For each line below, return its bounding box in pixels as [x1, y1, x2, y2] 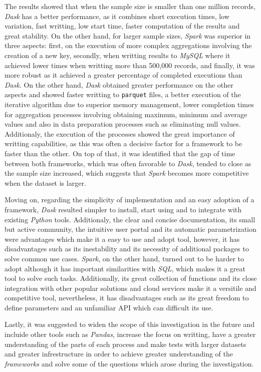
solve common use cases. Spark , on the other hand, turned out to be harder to [5, 253, 244, 263]
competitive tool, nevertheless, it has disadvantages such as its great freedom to [5, 292, 249, 303]
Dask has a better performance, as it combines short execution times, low [5, 11, 229, 21]
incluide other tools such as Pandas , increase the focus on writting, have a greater [5, 329, 256, 339]
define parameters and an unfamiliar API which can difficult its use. [5, 302, 213, 312]
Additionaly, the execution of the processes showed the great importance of [5, 128, 235, 139]
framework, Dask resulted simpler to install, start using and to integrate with [5, 204, 242, 214]
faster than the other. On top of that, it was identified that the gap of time [5, 148, 235, 158]
